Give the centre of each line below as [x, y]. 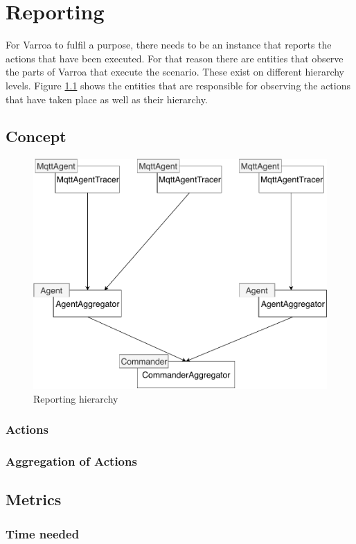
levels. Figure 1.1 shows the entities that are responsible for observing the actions [178, 85]
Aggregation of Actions [71, 461]
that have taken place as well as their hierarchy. [107, 99]
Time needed [43, 533]
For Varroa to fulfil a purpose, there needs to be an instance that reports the [169, 45]
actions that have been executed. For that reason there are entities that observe [175, 58]
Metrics [34, 499]
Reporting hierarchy [76, 398]
